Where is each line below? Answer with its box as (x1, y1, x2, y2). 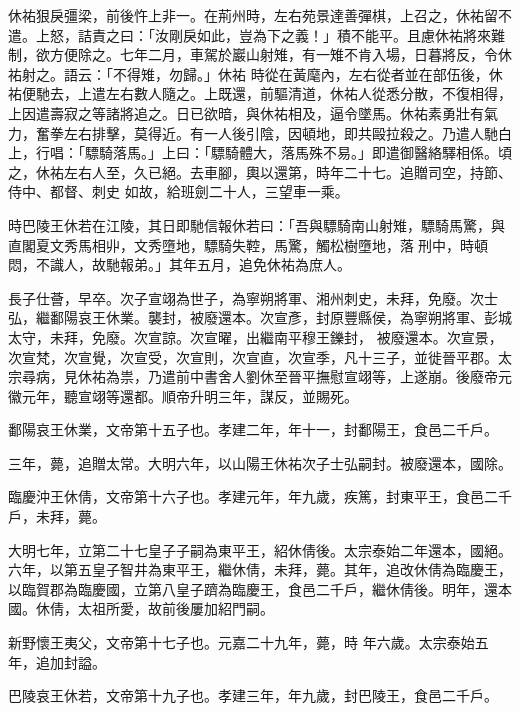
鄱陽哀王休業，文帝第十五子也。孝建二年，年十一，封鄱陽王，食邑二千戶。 (8, 419, 498, 440)
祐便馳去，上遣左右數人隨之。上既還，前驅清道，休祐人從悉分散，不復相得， (8, 83, 512, 104)
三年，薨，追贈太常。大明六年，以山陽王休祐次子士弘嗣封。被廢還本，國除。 (8, 452, 512, 473)
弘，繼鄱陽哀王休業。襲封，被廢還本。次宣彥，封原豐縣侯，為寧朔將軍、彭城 (8, 307, 512, 328)
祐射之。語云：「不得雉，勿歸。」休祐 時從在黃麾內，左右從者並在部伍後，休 (8, 63, 503, 84)
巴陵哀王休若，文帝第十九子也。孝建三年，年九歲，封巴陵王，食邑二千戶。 (8, 685, 498, 706)
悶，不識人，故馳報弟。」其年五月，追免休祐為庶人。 (8, 254, 351, 275)
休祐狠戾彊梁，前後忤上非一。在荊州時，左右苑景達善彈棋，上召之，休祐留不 (8, 5, 512, 25)
